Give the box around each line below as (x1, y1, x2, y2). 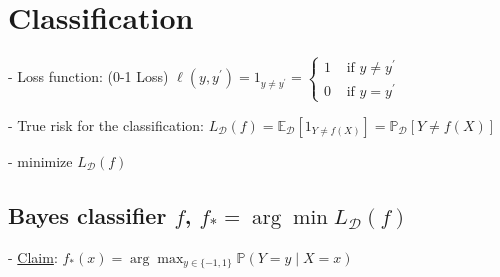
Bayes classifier (8, 199, 167, 230)
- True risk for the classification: (8, 114, 204, 135)
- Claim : (8, 246, 58, 267)
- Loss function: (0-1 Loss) (8, 66, 169, 87)
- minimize (8, 150, 73, 171)
